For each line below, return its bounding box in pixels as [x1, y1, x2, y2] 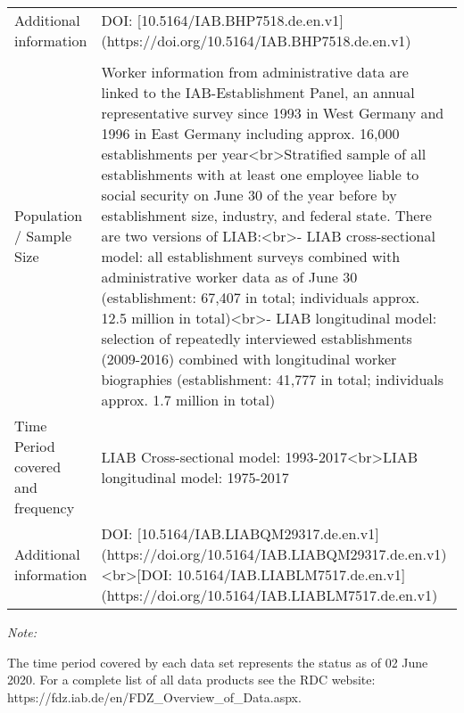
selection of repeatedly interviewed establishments [101, 328, 412, 348]
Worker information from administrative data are [101, 61, 409, 82]
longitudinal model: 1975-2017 [101, 466, 289, 488]
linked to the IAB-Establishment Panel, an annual [101, 82, 415, 102]
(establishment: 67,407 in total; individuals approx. [101, 287, 420, 307]
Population [14, 205, 83, 225]
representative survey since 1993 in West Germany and [101, 102, 444, 123]
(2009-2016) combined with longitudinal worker [101, 348, 397, 369]
